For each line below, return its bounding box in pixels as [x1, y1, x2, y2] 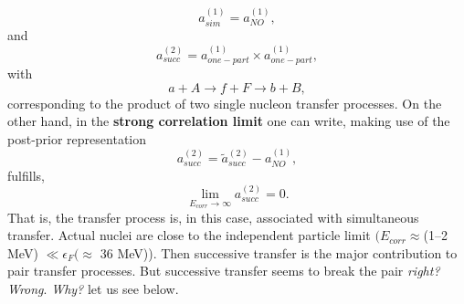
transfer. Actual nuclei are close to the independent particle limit [7, 225, 371, 245]
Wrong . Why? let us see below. [7, 279, 179, 299]
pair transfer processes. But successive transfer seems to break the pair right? [7, 261, 440, 280]
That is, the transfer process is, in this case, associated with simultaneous [7, 207, 419, 226]
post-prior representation [7, 129, 146, 148]
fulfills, [7, 165, 45, 184]
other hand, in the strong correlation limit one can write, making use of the [7, 111, 450, 131]
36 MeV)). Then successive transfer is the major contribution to [100, 243, 458, 262]
